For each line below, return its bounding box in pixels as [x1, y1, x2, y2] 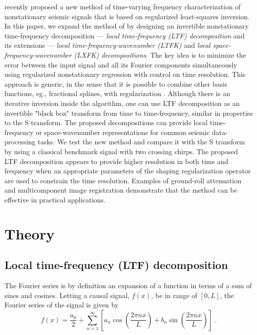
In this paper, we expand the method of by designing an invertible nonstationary [4, 21, 249, 31]
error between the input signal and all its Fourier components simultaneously [4, 59, 237, 69]
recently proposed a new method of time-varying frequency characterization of [4, 1, 241, 11]
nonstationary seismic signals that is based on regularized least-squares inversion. [4, 11, 250, 21]
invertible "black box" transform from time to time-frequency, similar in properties [4, 107, 253, 118]
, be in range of [151, 290, 197, 300]
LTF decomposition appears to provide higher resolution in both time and [4, 156, 228, 166]
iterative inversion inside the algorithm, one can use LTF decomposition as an [4, 98, 240, 108]
